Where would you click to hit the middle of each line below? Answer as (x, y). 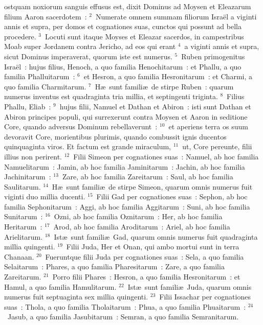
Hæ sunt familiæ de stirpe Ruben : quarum (164, 86)
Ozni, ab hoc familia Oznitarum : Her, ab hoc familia (138, 216)
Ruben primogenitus (213, 56)
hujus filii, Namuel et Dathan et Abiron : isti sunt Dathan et (155, 106)
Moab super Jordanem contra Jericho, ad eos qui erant (90, 46)
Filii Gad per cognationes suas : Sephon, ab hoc (172, 196)
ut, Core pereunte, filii (217, 146)
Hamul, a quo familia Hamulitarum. (60, 286)
